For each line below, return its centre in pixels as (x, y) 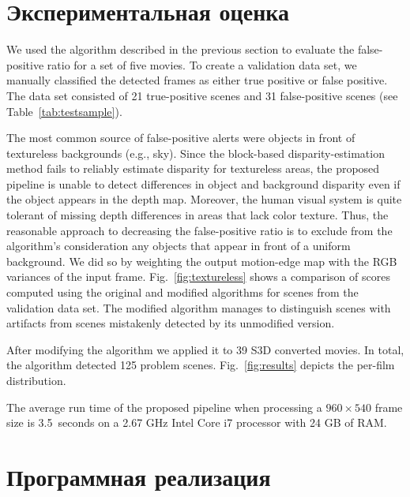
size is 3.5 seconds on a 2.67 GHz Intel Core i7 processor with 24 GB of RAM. (197, 422)
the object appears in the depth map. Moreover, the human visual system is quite (204, 199)
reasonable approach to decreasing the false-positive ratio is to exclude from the (199, 230)
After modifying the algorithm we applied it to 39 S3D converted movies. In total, (205, 349)
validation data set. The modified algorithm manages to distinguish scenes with (199, 307)
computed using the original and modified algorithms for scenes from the (182, 292)
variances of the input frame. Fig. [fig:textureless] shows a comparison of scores (198, 277)
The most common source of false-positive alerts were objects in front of (181, 138)
